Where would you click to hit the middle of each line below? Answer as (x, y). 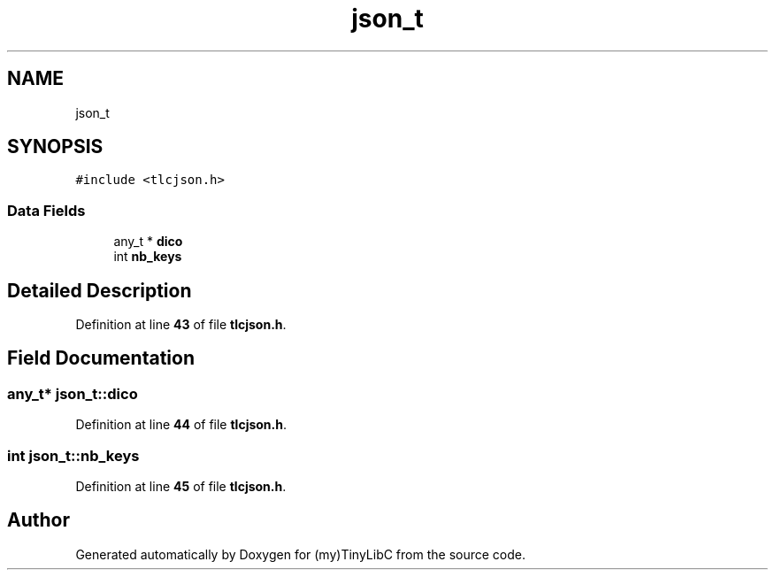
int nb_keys (148, 257)
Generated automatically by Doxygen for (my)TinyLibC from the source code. (301, 554)
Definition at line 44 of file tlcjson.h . (181, 425)
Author (38, 520)
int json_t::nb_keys (73, 455)
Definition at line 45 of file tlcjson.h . (181, 486)
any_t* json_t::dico (73, 393)
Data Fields (46, 210)
